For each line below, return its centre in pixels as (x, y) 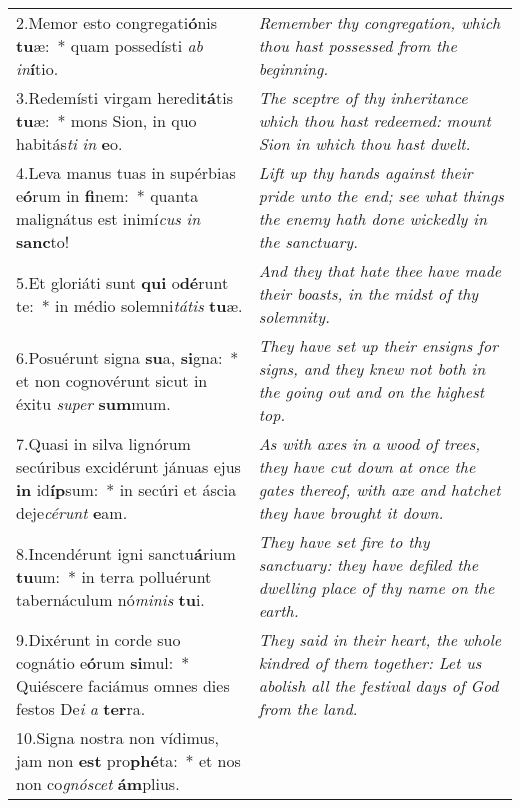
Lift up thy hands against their (365, 172)
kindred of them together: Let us (370, 662)
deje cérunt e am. (72, 512)
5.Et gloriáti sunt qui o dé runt (122, 282)
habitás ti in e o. (69, 143)
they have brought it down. (351, 512)
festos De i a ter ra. (81, 708)
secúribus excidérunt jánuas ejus (128, 466)
